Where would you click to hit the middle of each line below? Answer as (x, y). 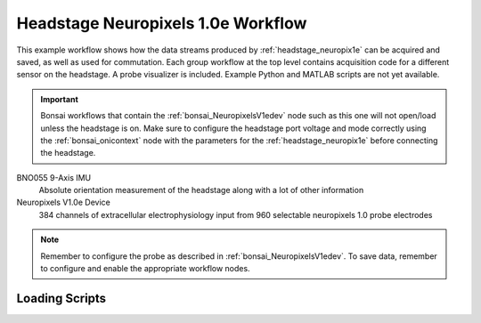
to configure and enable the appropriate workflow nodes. (145, 269)
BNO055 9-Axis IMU (54, 177)
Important (60, 99)
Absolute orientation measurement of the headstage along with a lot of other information (201, 190)
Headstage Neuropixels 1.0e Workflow (162, 23)
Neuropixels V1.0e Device (63, 202)
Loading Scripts (61, 298)
